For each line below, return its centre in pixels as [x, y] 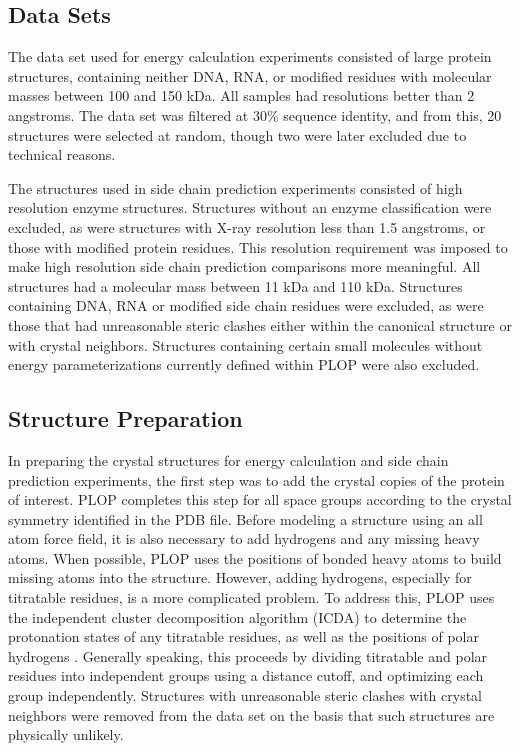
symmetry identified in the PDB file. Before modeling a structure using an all [245, 518]
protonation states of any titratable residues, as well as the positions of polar [243, 636]
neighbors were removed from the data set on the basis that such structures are [251, 714]
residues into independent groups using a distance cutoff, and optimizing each [246, 675]
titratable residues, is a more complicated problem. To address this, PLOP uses [251, 597]
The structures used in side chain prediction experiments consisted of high [235, 187]
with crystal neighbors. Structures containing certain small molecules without [245, 344]
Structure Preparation [125, 418]
